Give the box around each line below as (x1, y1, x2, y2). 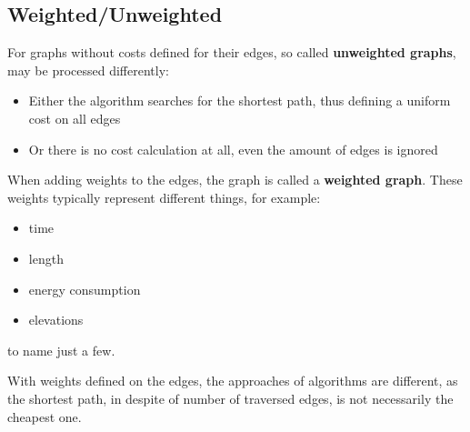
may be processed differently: (7, 60, 169, 79)
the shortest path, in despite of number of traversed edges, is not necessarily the (7, 388, 454, 407)
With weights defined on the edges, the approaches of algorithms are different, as (7, 371, 458, 390)
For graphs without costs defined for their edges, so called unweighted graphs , (7, 43, 456, 62)
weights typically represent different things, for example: (7, 187, 321, 206)
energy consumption (28, 279, 141, 298)
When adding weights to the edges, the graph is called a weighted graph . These (7, 170, 463, 189)
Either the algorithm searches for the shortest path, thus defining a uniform (28, 91, 451, 110)
